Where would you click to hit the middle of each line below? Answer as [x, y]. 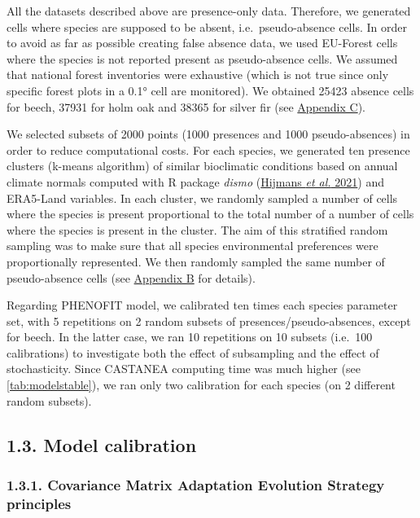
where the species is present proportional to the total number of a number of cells [210, 214]
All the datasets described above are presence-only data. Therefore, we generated [209, 11]
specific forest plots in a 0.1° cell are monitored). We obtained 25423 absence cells [210, 90]
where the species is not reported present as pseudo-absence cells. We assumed [202, 58]
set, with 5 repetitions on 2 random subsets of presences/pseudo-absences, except [209, 320]
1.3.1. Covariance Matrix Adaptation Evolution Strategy [196, 484]
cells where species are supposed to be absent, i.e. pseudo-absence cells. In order [207, 26]
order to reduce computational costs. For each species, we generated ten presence [208, 149]
